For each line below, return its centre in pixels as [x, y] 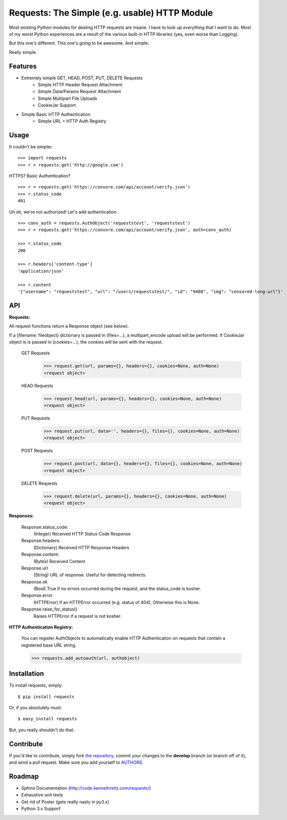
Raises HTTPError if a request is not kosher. [77, 616]
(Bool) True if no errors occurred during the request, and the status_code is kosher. [117, 589]
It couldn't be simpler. [31, 146]
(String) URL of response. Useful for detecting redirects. [90, 575]
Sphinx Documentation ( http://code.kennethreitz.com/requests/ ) [86, 788]
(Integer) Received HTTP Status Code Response [82, 534]
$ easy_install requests [47, 719]
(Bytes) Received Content [59, 561]
